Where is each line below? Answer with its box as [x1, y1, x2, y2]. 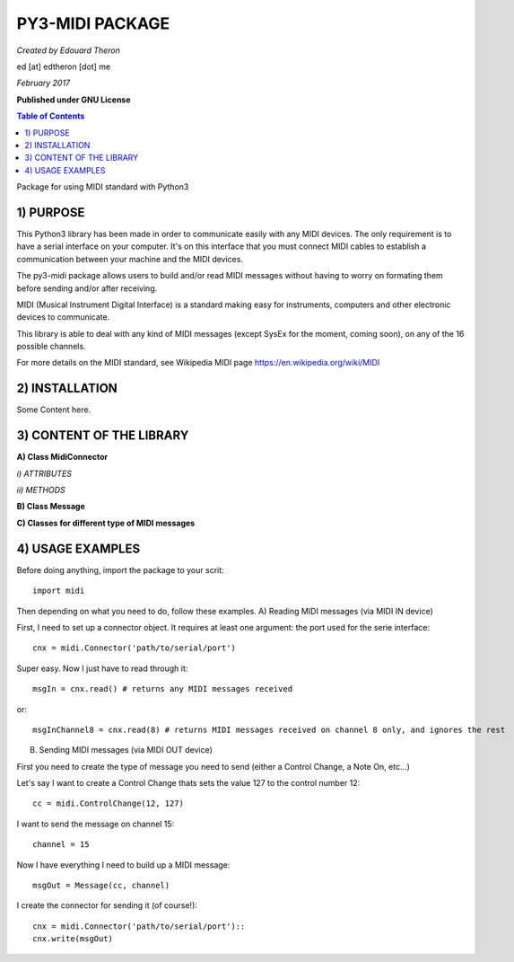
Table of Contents [16, 110, 85, 121]
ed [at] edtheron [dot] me [16, 61, 111, 72]
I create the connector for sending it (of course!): [16, 900, 197, 911]
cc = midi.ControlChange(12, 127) [32, 799, 184, 808]
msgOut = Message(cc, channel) [32, 880, 170, 891]
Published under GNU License [16, 94, 131, 105]
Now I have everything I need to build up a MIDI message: [16, 859, 231, 870]
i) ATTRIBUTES [16, 468, 72, 479]
